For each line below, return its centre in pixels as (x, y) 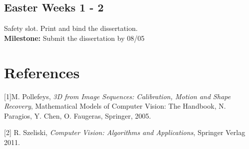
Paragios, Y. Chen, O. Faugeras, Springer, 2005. (77, 115)
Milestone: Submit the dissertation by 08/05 (74, 38)
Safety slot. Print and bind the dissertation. (71, 28)
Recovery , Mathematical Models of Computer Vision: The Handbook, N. (115, 106)
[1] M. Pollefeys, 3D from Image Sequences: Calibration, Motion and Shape (117, 96)
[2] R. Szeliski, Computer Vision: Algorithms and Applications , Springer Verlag (125, 132)
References (42, 72)
